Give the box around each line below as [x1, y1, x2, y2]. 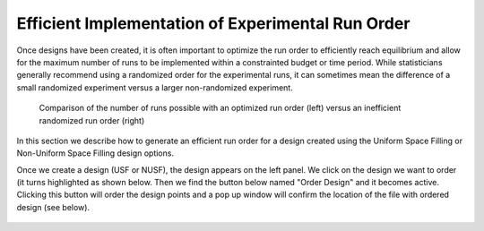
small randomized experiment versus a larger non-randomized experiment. [16, 81, 293, 93]
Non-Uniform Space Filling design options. [16, 148, 175, 158]
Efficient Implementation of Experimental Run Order [16, 13, 411, 33]
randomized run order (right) [39, 115, 145, 125]
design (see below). [16, 201, 90, 212]
